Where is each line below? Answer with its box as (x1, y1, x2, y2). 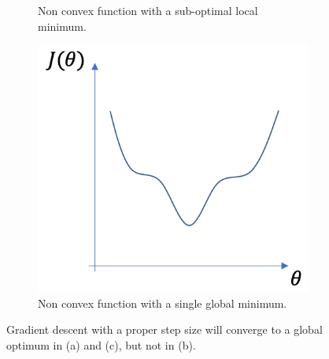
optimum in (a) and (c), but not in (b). (6, 336, 196, 353)
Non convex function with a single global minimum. (38, 294, 287, 311)
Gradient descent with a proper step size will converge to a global (6, 321, 323, 338)
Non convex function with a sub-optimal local (38, 2, 258, 18)
